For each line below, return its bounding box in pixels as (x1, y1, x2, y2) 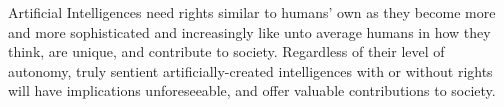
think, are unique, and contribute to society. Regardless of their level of (8, 41, 445, 62)
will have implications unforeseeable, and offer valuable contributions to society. (8, 80, 496, 101)
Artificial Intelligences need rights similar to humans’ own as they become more (8, 2, 496, 22)
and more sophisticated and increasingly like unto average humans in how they (8, 21, 491, 42)
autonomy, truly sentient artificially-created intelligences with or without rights (8, 60, 493, 81)
